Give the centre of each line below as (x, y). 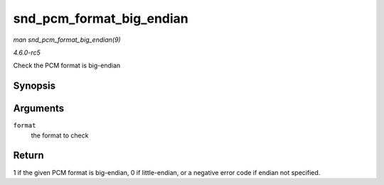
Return (28, 156)
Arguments (39, 109)
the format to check (60, 135)
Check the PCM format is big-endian (67, 66)
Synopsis (34, 86)
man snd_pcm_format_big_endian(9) (67, 40)
